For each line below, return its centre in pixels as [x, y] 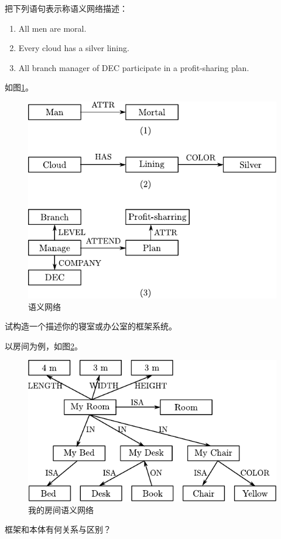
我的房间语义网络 [61, 509]
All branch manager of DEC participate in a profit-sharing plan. [134, 67]
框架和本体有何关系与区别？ [58, 529]
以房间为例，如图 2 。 [44, 346]
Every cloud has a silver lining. [74, 48]
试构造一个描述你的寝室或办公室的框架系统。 [91, 326]
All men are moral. [52, 28]
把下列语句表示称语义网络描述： [66, 8]
